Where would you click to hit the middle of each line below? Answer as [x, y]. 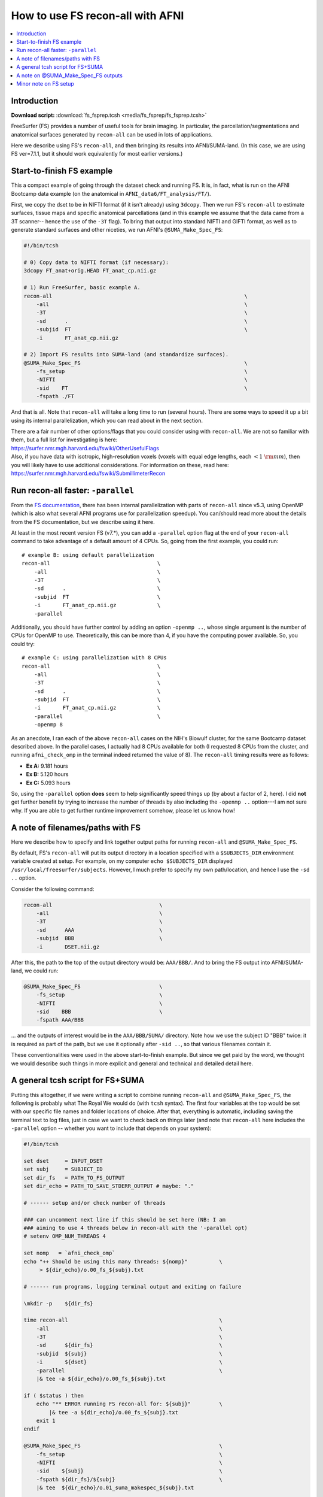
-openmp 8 [48, 725]
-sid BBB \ [99, 1012]
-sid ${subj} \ [129, 1471]
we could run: [42, 971]
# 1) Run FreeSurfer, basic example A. [82, 288]
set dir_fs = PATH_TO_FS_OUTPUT [74, 1178]
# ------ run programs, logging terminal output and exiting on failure [132, 1287]
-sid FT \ [142, 388]
